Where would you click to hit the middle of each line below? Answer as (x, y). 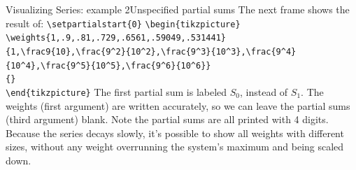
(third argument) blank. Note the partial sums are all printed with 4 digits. (167, 119)
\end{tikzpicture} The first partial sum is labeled (116, 91)
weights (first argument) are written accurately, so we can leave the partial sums (178, 105)
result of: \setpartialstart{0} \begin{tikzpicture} (123, 23)
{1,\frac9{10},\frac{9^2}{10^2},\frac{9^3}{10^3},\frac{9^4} (151, 51)
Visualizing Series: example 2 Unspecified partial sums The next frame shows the (178, 9)
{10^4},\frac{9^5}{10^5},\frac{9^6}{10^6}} (108, 65)
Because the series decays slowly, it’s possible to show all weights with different (175, 133)
